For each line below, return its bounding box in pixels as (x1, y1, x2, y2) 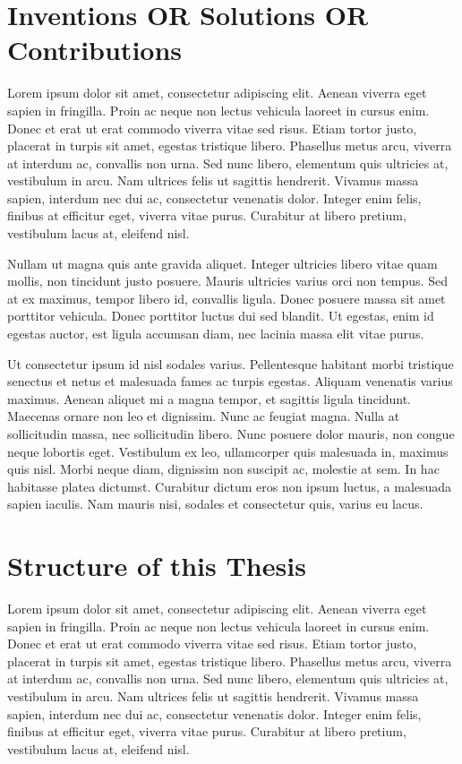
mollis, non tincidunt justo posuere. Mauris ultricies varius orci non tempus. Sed (7, 271, 448, 290)
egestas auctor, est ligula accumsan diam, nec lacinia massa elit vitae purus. (7, 324, 424, 343)
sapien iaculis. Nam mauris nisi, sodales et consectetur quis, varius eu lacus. (7, 494, 423, 513)
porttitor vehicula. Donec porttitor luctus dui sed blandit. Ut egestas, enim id (7, 306, 434, 325)
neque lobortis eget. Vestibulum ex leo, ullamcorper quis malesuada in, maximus (7, 442, 449, 460)
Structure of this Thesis (7, 547, 306, 584)
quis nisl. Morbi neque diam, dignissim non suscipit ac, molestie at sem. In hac (7, 459, 440, 478)
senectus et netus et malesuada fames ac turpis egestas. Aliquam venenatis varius (7, 372, 453, 391)
